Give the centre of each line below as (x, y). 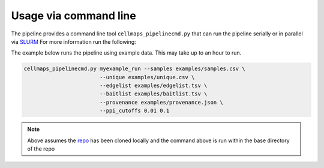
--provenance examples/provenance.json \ (161, 102)
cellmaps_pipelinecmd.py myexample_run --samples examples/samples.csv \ (134, 69)
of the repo (41, 149)
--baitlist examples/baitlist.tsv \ (153, 94)
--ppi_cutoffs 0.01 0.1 (134, 111)
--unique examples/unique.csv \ (147, 77)
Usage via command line (73, 16)
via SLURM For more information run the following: (73, 41)
